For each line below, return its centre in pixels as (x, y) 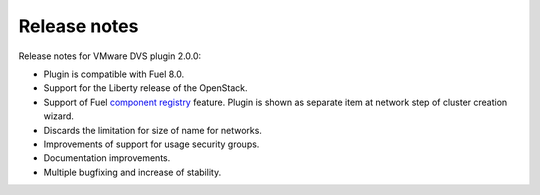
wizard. (59, 116)
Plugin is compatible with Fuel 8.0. (114, 74)
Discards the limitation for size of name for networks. (152, 130)
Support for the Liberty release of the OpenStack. (145, 88)
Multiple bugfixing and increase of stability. (132, 172)
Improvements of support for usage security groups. (151, 144)
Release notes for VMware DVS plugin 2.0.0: (110, 56)
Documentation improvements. (107, 158)
